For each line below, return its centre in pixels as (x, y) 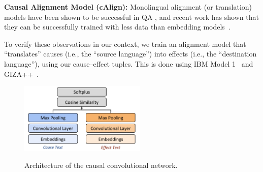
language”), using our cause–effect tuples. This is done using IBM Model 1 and (129, 63)
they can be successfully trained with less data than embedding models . (117, 27)
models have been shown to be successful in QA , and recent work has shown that (131, 17)
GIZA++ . (21, 74)
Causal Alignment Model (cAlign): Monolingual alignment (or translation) (128, 7)
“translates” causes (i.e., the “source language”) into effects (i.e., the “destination (130, 54)
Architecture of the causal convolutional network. (101, 165)
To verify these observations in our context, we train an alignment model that (125, 44)
